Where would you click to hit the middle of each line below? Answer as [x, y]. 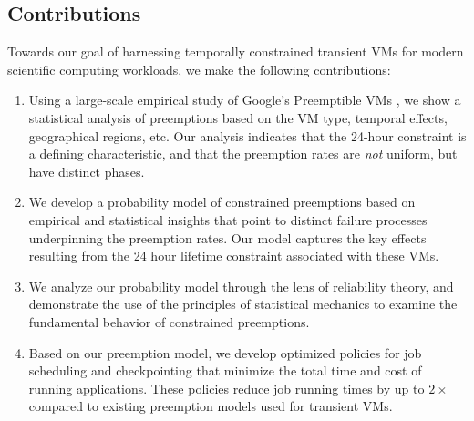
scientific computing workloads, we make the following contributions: [199, 69]
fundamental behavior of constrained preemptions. [169, 321]
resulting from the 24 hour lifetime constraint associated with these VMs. [234, 256]
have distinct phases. [87, 171]
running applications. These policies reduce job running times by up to [227, 388]
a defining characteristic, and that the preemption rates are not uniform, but [243, 154]
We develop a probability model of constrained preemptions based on [222, 202]
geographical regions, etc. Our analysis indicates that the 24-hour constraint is [247, 135]
